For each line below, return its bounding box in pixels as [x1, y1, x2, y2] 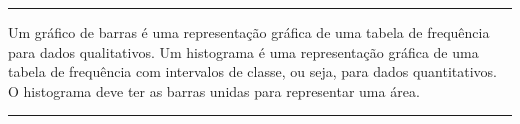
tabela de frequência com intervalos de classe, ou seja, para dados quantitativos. [8, 61, 498, 82]
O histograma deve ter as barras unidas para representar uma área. [8, 80, 420, 101]
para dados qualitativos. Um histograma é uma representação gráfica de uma [8, 41, 479, 62]
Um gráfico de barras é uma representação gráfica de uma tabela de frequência [8, 22, 490, 42]
